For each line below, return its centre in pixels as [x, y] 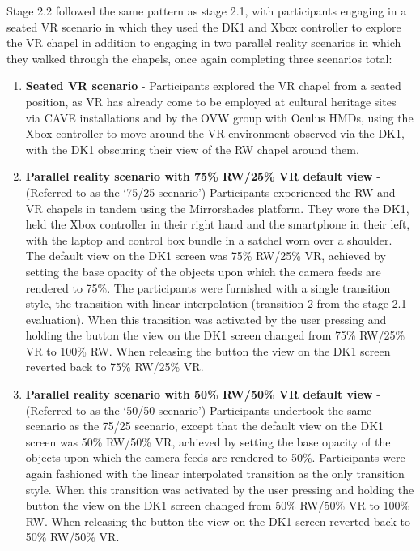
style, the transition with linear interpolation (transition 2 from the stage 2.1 [216, 303]
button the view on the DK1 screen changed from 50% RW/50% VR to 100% [218, 505]
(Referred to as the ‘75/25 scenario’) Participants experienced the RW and [210, 192]
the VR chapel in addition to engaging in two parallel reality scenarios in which [204, 43]
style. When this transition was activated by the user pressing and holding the [220, 489]
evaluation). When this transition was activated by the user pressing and [206, 319]
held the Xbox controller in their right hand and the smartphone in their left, [218, 224]
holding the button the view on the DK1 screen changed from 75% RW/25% [215, 335]
